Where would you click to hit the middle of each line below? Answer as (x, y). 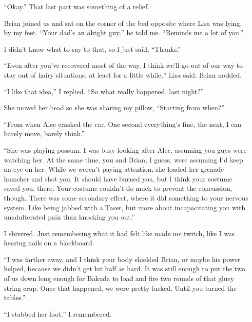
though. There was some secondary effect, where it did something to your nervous (126, 197)
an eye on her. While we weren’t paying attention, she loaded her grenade (114, 169)
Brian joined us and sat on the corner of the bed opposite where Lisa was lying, (123, 23)
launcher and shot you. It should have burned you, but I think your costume (118, 178)
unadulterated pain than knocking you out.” (69, 217)
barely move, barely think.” (44, 133)
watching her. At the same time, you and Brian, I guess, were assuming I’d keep (124, 159)
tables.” (15, 297)
